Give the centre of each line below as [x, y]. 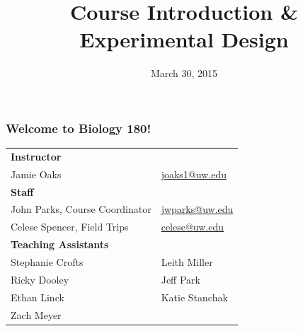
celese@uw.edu [193, 227]
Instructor [36, 156]
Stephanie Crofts [47, 262]
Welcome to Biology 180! [79, 128]
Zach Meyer [36, 314]
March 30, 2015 [184, 73]
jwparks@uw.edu [197, 209]
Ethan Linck [38, 297]
